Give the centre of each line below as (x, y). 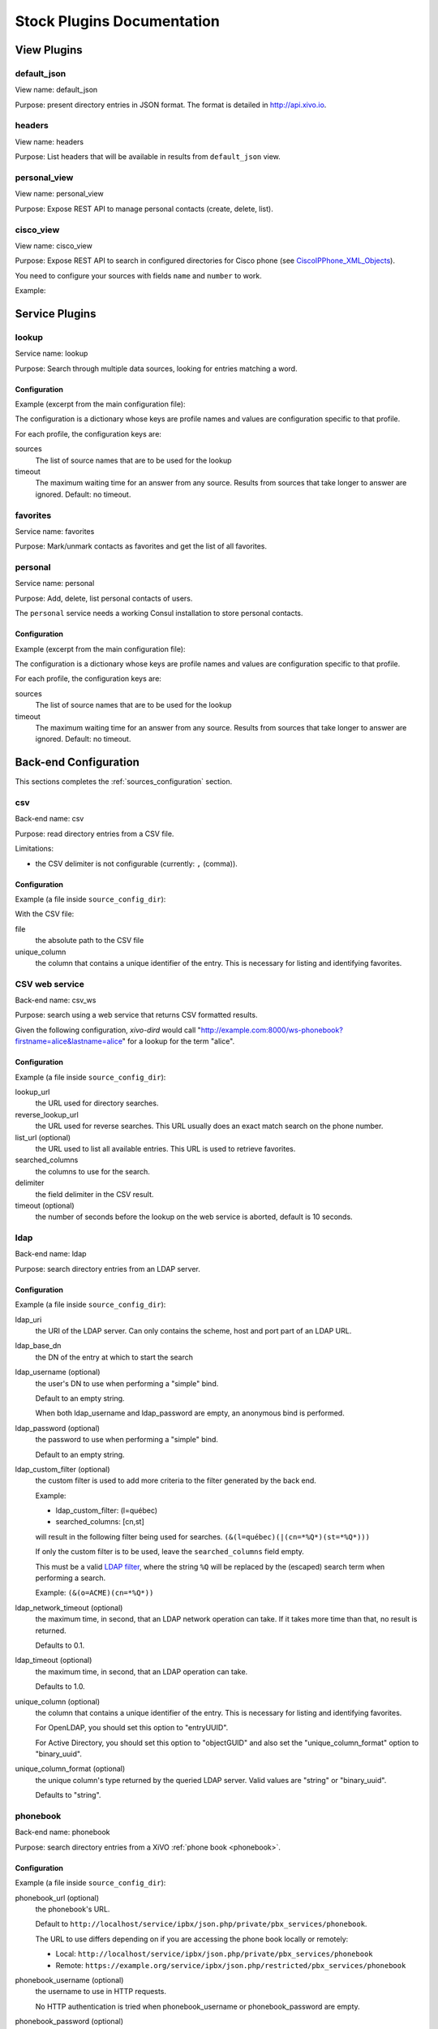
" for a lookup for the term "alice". (178, 1041)
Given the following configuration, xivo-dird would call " (108, 1030)
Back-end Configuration (77, 762)
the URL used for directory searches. (97, 1103)
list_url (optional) (43, 1137)
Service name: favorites (55, 531)
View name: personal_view (60, 194)
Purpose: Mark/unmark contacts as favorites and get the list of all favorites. (141, 546)
